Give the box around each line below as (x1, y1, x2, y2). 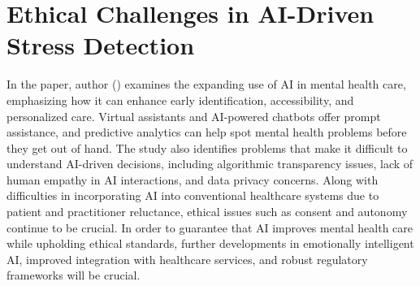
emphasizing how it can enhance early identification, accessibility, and (6, 91, 354, 108)
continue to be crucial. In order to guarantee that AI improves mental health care (6, 219, 414, 236)
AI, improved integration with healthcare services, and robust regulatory (6, 250, 368, 267)
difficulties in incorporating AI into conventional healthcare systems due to (6, 187, 379, 204)
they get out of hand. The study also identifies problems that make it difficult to (6, 139, 408, 156)
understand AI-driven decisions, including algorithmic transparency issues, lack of (6, 155, 414, 172)
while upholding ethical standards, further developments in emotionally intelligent (6, 235, 414, 252)
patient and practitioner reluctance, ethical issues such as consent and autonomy (6, 203, 408, 220)
